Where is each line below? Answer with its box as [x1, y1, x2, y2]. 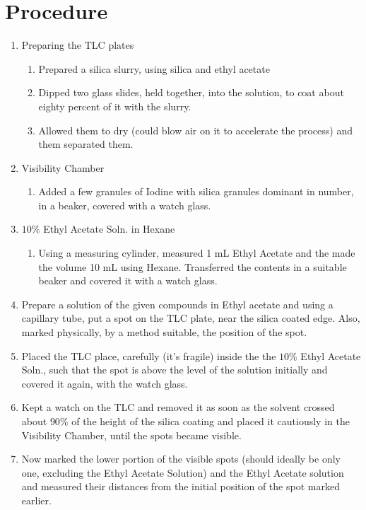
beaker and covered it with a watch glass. [38, 273, 218, 288]
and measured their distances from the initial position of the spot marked [21, 479, 340, 494]
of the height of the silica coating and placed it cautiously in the [71, 414, 350, 428]
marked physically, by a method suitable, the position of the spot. [21, 325, 307, 340]
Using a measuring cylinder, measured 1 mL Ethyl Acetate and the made [38, 245, 355, 260]
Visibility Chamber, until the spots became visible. [21, 427, 242, 442]
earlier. [21, 492, 52, 507]
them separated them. [38, 137, 134, 151]
